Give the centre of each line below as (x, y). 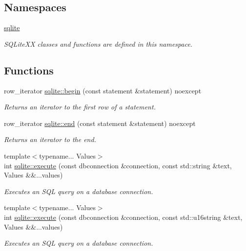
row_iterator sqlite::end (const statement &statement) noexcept (100, 123)
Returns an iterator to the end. (50, 139)
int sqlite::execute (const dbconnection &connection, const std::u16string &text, (123, 217)
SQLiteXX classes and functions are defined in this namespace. (98, 44)
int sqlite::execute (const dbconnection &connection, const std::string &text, (118, 165)
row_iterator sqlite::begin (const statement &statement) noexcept (103, 90)
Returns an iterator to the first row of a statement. (80, 107)
